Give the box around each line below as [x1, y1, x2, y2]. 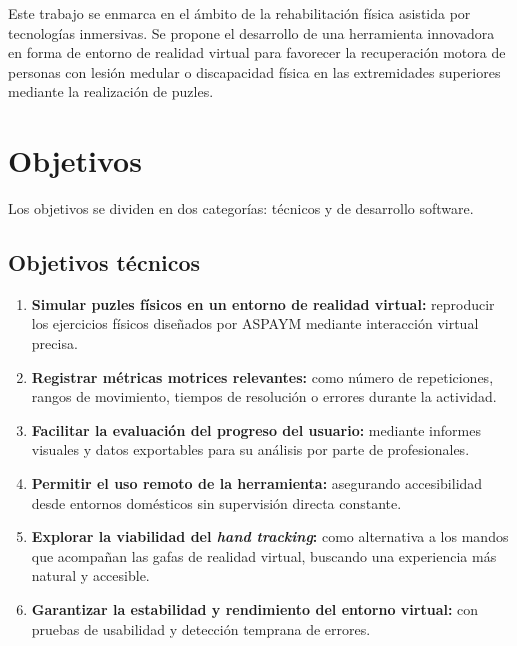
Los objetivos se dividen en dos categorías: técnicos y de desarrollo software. [8, 198, 474, 219]
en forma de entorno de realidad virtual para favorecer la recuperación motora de [8, 42, 506, 63]
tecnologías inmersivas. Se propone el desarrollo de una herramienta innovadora [8, 22, 495, 43]
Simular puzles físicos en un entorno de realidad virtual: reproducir [31, 293, 495, 314]
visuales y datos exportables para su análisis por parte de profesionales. [31, 439, 470, 460]
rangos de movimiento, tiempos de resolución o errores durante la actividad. [31, 386, 497, 407]
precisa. [31, 333, 78, 354]
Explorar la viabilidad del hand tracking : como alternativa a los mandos [31, 526, 509, 547]
